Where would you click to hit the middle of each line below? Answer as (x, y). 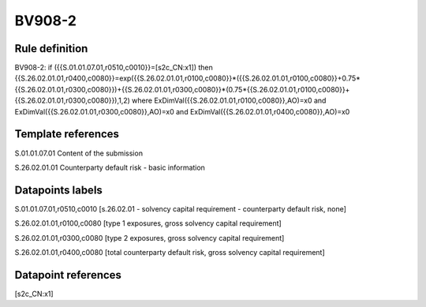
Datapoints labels (58, 190)
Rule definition (51, 49)
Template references (67, 134)
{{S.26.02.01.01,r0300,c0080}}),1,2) (72, 101)
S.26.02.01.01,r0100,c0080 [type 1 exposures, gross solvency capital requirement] (148, 223)
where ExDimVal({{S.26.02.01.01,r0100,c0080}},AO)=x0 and (229, 101)
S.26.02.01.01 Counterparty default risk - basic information (110, 167)
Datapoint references (68, 275)
